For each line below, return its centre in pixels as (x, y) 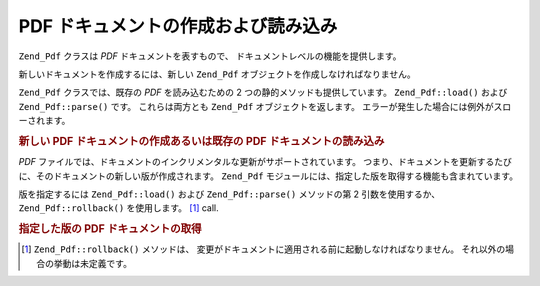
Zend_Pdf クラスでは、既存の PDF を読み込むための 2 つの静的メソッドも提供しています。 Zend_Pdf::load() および (263, 92)
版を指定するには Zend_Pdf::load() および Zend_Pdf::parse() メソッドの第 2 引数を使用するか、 (229, 194)
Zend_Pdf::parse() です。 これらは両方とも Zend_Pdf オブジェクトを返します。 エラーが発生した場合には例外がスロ (265, 106)
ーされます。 (44, 121)
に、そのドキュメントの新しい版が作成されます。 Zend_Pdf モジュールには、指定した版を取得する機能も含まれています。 (268, 176)
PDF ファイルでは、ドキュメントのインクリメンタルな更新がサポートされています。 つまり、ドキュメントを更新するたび (265, 162)
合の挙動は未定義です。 (84, 263)
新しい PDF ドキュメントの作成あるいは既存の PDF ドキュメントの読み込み (201, 141)
